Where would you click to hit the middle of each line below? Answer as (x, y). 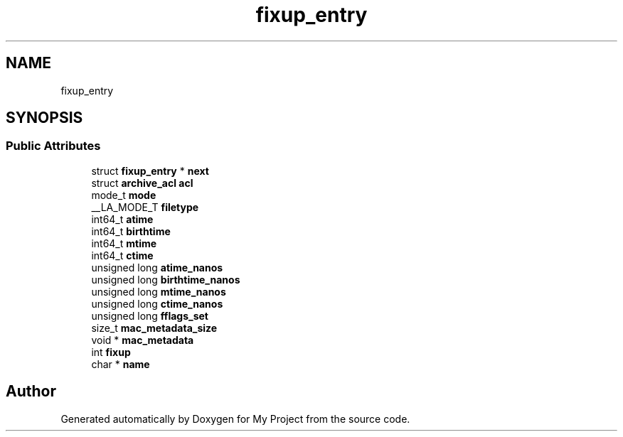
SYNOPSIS (44, 118)
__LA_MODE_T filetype (145, 207)
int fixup (111, 352)
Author (31, 392)
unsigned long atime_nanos (157, 267)
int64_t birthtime (131, 231)
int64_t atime (122, 219)
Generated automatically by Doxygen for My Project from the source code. (235, 419)
